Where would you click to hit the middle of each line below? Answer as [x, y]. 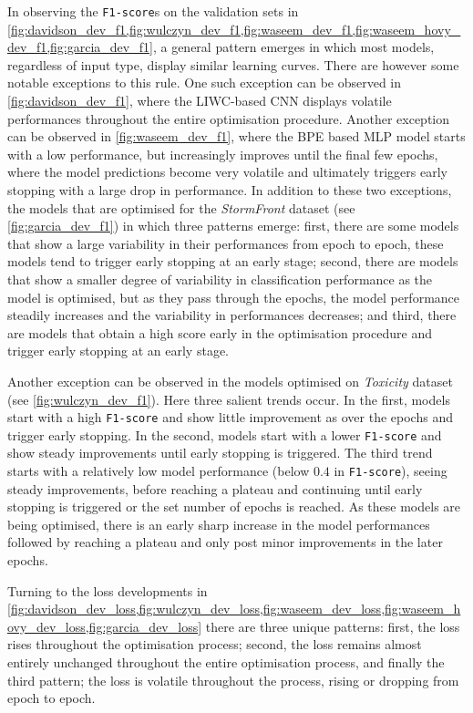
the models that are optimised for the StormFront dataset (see [181, 207]
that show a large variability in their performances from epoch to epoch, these [226, 243]
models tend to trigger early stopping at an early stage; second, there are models [233, 261]
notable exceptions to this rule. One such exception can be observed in [205, 83]
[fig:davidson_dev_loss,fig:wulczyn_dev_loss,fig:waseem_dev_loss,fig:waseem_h [234, 609]
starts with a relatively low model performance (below [159, 471]
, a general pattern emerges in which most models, [293, 47]
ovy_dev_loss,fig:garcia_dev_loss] [105, 626]
